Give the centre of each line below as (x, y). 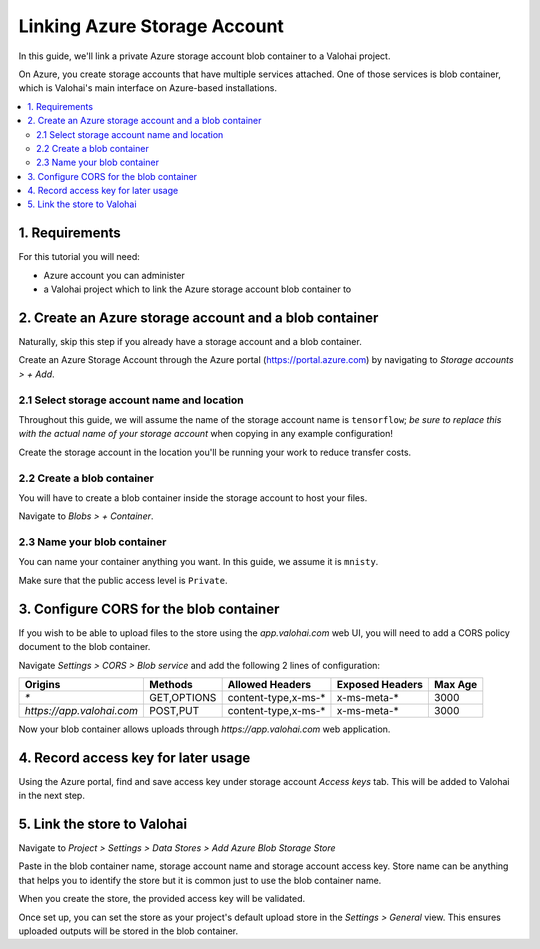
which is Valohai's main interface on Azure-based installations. (147, 88)
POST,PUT (174, 710)
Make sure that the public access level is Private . (123, 580)
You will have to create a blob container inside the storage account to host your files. (193, 497)
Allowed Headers (269, 684)
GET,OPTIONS (183, 697)
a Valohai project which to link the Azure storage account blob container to (197, 289)
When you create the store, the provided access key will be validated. (162, 899)
